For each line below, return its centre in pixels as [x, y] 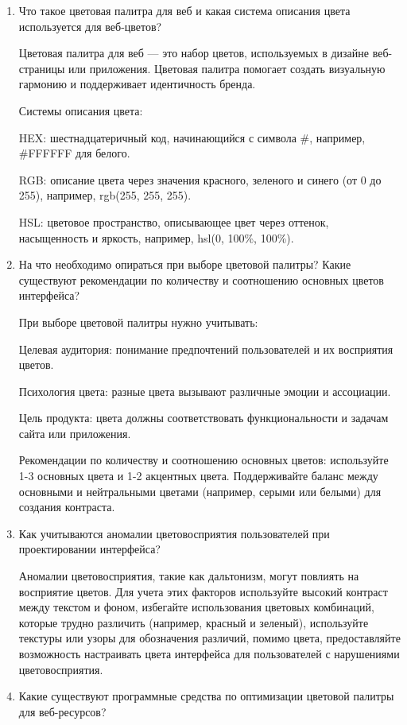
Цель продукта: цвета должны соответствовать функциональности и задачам [203, 418]
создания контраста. [67, 507]
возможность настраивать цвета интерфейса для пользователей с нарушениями [209, 653]
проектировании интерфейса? [89, 549]
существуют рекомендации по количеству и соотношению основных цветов [201, 279]
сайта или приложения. [75, 433]
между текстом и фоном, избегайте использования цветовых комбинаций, [196, 607]
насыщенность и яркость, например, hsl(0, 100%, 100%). [156, 237]
